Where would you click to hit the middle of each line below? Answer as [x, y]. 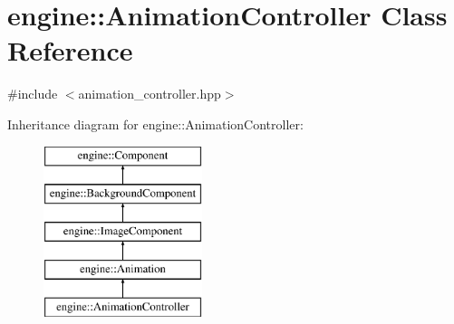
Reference [70, 50]
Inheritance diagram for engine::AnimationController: [155, 124]
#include [33, 94]
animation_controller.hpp [150, 94]
